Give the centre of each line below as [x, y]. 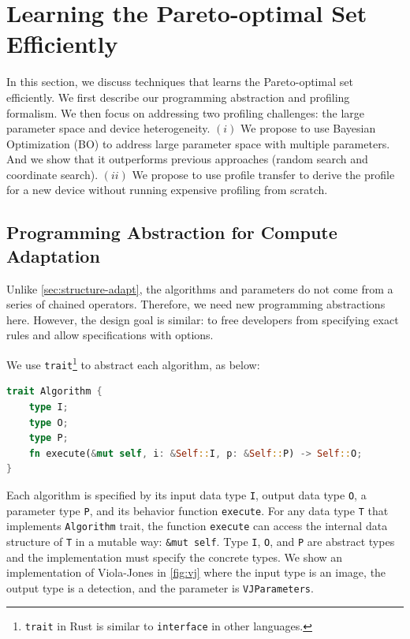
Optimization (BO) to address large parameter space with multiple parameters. [198, 143]
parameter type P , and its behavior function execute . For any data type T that [198, 510]
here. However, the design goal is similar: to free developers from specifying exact [203, 319]
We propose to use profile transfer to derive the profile [263, 174]
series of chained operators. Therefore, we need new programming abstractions [196, 304]
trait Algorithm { [54, 392]
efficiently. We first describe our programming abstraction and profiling [178, 97]
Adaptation [53, 255]
